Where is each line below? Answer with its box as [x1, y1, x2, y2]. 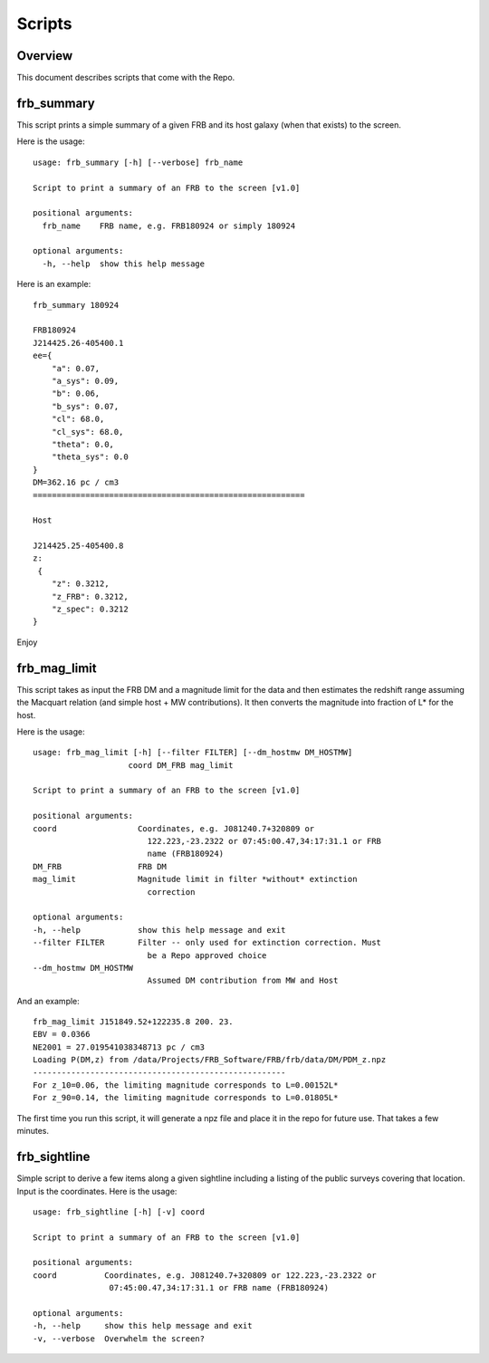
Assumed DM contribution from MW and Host [147, 975, 339, 986]
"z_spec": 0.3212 [51, 604, 129, 615]
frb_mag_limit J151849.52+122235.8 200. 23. [33, 1017, 235, 1027]
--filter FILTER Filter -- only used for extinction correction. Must [33, 937, 382, 948]
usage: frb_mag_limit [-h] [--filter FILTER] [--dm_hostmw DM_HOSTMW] [33, 747, 353, 758]
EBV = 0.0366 [33, 1029, 91, 1040]
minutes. [16, 1126, 50, 1137]
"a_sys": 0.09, [51, 376, 120, 386]
